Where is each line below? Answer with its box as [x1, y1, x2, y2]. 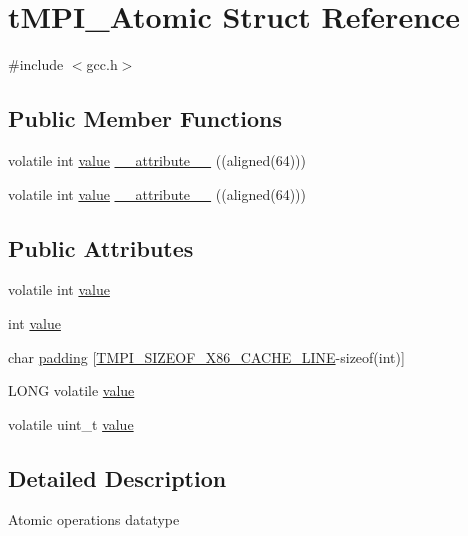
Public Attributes [8, 232, 194, 263]
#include [8, 54, 64, 75]
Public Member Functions [8, 103, 282, 134]
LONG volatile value [8, 380, 135, 401]
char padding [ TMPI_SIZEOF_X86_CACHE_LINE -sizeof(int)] [8, 346, 405, 367]
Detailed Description [8, 462, 227, 493]
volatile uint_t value [8, 413, 134, 434]
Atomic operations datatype [8, 509, 180, 530]
